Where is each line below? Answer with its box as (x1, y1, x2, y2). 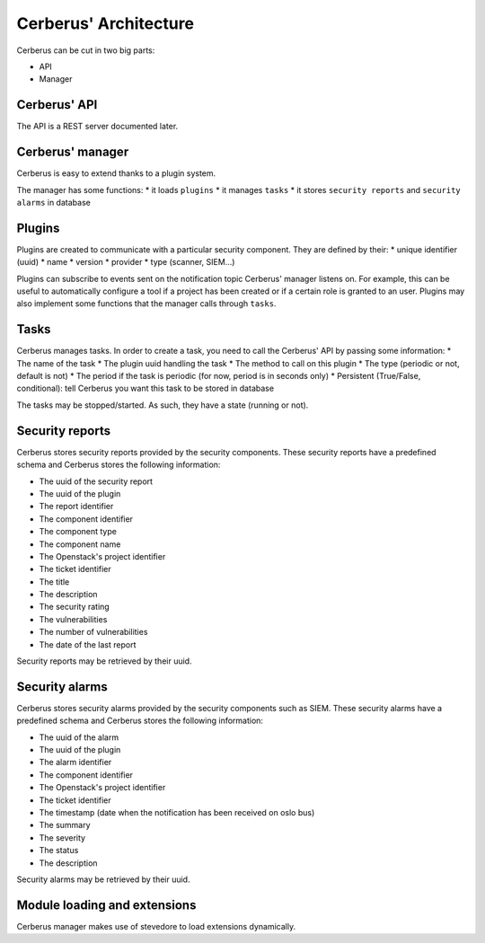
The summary (39, 820, 91, 831)
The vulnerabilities (39, 613, 108, 624)
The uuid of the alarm (39, 732, 119, 743)
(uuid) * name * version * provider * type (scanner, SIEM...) (16, 257, 235, 268)
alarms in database (16, 197, 92, 207)
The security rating (39, 602, 110, 613)
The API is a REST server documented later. (16, 121, 179, 132)
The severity (39, 832, 85, 843)
